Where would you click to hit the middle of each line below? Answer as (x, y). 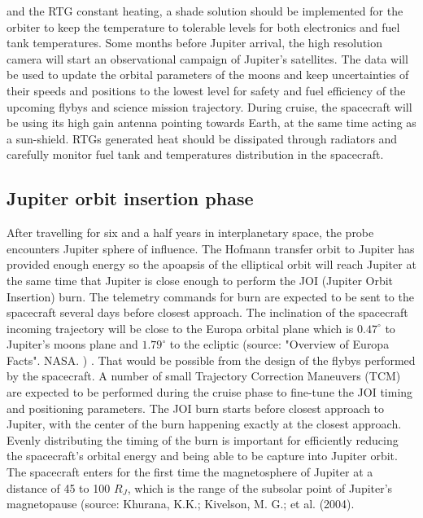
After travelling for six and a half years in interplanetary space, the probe (190, 233)
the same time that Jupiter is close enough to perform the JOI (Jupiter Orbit (200, 280)
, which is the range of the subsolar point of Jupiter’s (260, 487)
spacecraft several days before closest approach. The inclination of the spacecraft (207, 312)
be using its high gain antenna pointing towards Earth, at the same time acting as (211, 123)
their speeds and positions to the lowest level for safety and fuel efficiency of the (206, 90)
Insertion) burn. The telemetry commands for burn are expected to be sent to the (210, 296)
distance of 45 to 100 (59, 487)
